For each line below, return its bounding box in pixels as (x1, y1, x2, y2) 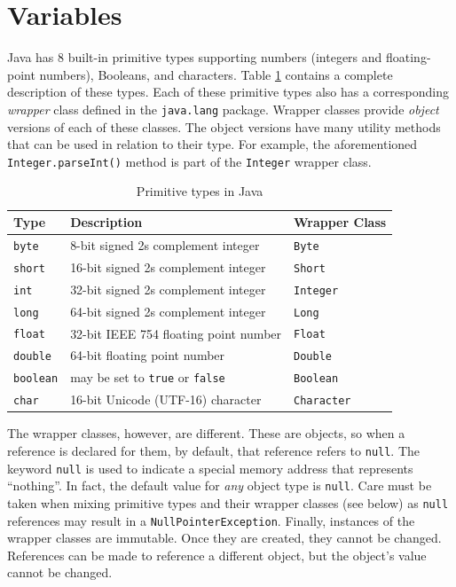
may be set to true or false (70, 368, 225, 387)
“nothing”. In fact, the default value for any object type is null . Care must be (7, 476, 432, 495)
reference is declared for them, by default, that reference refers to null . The (7, 441, 421, 459)
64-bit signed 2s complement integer (70, 301, 266, 320)
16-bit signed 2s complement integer (70, 257, 266, 276)
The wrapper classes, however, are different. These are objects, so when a (7, 424, 405, 442)
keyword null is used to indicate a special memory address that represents (7, 458, 413, 477)
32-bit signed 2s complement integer (70, 279, 266, 298)
